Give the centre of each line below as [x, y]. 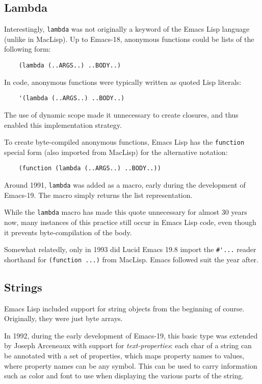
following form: [28, 49]
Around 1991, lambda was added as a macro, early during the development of [125, 185]
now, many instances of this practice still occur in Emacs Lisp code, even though [130, 222]
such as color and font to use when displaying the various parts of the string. [124, 376]
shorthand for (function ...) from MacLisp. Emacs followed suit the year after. [131, 259]
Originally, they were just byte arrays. [63, 318]
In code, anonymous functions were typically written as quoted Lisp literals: [123, 82]
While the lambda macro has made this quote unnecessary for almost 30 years [126, 212]
